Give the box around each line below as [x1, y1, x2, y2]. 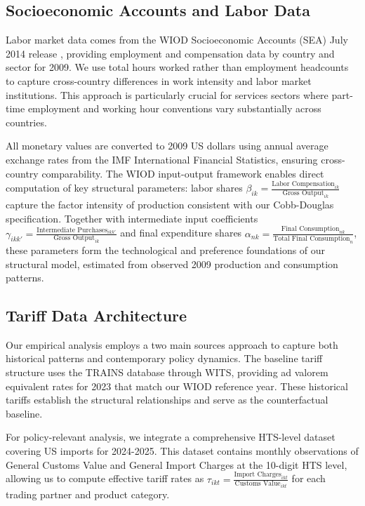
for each [291, 471, 326, 486]
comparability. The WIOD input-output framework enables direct [41, 166, 324, 180]
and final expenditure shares [120, 225, 242, 240]
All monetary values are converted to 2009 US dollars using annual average [6, 138, 328, 153]
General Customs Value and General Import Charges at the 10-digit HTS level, [6, 457, 347, 472]
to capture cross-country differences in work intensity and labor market [6, 73, 312, 88]
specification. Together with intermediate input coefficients [6, 211, 258, 225]
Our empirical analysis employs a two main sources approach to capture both [6, 337, 338, 352]
